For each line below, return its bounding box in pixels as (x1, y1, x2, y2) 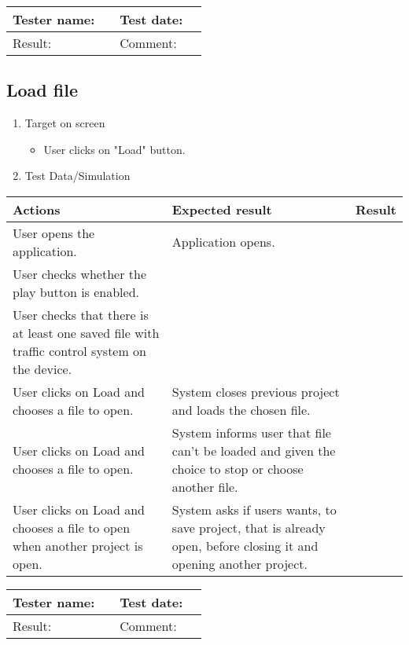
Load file (6, 78, 78, 102)
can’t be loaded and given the (171, 441, 336, 460)
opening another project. (171, 554, 308, 573)
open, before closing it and (171, 536, 319, 555)
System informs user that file (171, 423, 331, 442)
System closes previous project (171, 382, 340, 401)
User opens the (13, 223, 95, 242)
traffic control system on (13, 341, 147, 360)
